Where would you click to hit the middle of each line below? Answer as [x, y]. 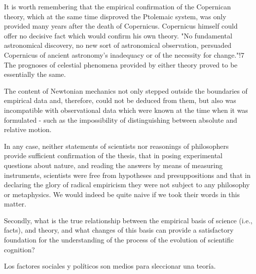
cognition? [19, 249]
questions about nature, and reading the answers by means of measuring [113, 165]
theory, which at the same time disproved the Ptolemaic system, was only [115, 16]
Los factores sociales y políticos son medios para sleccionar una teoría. [110, 266]
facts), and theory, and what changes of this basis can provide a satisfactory [119, 230]
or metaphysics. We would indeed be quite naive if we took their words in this [122, 194]
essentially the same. [35, 74]
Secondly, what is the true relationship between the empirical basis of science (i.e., [128, 220]
